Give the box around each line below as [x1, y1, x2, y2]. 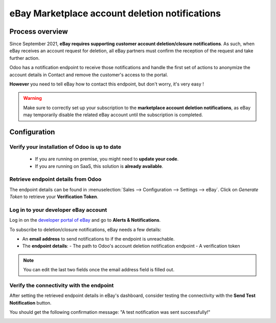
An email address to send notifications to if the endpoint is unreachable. [22, 236, 175, 242]
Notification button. [9, 299, 52, 306]
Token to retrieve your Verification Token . [9, 193, 99, 200]
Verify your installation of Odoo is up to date [9, 143, 122, 150]
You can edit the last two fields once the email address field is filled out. [23, 267, 175, 273]
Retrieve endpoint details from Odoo [9, 176, 102, 183]
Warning [23, 95, 42, 101]
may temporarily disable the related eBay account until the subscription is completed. [23, 112, 203, 118]
